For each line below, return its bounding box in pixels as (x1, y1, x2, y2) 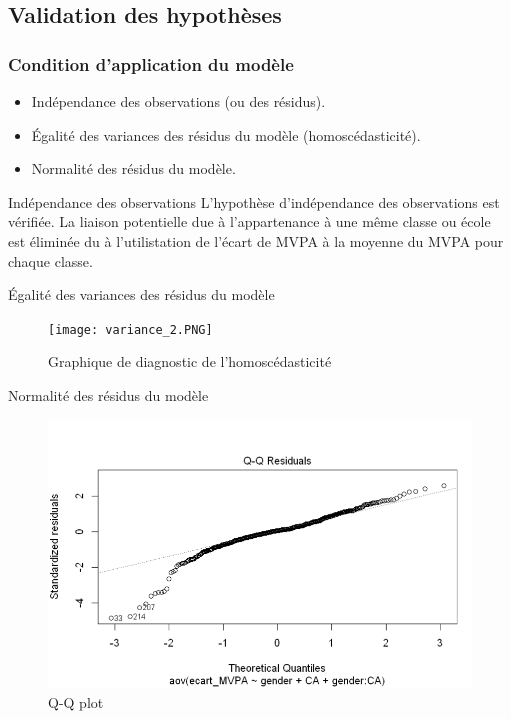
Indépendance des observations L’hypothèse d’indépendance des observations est (8, 191, 500, 212)
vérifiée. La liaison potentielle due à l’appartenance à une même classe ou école (8, 211, 491, 232)
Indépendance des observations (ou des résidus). (31, 91, 326, 111)
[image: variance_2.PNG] (48, 322, 213, 337)
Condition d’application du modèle (8, 51, 294, 76)
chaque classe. (8, 250, 93, 271)
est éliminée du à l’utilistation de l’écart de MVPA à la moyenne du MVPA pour (8, 230, 504, 251)
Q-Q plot (48, 691, 104, 712)
